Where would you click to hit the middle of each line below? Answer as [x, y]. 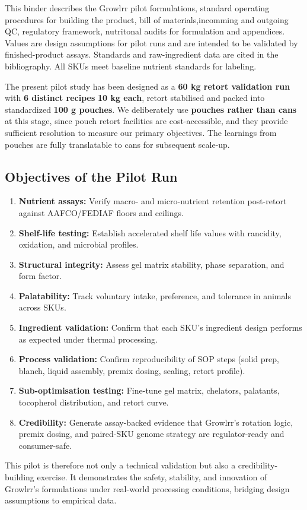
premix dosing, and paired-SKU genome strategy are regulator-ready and [151, 434]
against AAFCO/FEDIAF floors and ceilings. [101, 212]
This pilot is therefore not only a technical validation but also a [120, 465]
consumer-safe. [45, 445]
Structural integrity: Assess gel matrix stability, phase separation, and [151, 264]
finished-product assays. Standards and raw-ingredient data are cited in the [142, 54]
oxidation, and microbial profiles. [79, 244]
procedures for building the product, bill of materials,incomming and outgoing [147, 19]
